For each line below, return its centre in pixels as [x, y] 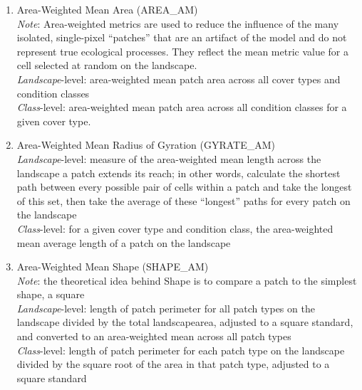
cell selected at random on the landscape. [107, 65]
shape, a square [51, 294]
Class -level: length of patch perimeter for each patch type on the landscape [181, 350]
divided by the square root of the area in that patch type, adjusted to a [173, 364]
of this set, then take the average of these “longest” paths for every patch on [183, 200]
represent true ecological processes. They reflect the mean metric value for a [183, 51]
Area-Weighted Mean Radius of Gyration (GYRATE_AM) [146, 145]
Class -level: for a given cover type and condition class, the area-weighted [175, 228]
